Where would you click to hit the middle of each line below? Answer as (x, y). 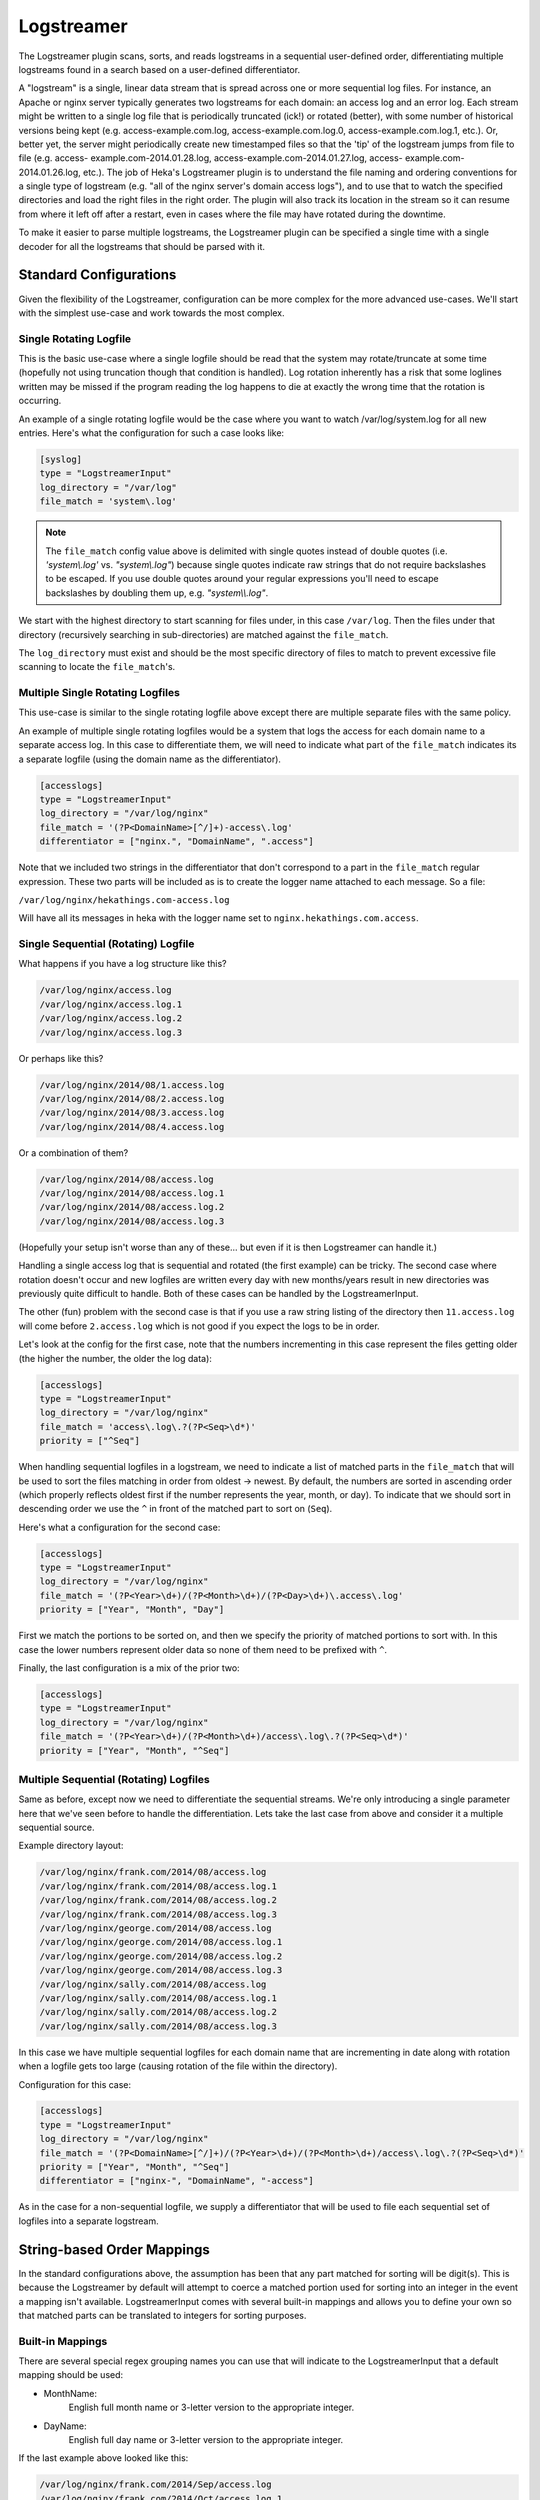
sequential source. (56, 1827)
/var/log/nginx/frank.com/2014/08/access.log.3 (158, 1914)
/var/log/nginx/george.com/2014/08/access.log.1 (161, 1942)
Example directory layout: (71, 1846)
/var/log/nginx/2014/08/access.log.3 (132, 1221)
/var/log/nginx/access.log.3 (111, 1032)
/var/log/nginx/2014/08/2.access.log (132, 1098)
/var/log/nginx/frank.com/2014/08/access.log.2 (158, 1900)
